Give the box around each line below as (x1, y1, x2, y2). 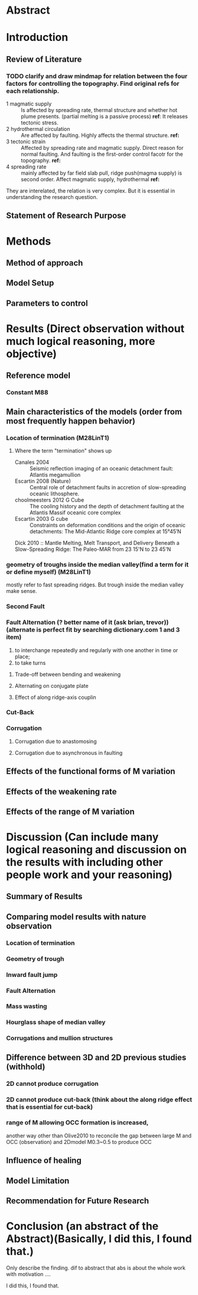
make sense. (6, 588, 37, 595)
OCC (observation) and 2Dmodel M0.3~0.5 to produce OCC (6, 1138, 152, 1145)
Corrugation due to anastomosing (14, 738, 97, 745)
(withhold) (6, 1062, 46, 1072)
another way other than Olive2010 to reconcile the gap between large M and (6, 1132, 192, 1139)
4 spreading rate (6, 164, 47, 171)
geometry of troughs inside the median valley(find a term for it (6, 560, 189, 569)
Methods (6, 235, 51, 248)
